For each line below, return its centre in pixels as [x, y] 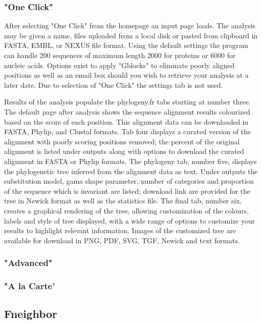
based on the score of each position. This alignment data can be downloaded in [126, 121]
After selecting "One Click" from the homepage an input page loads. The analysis [130, 25]
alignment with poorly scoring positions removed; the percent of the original [122, 141]
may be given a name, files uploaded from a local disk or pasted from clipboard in [131, 35]
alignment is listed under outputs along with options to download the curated [124, 151]
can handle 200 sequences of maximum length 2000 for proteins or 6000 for [120, 55]
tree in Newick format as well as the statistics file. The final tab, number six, [123, 201]
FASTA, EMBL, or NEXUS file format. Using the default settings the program [126, 45]
